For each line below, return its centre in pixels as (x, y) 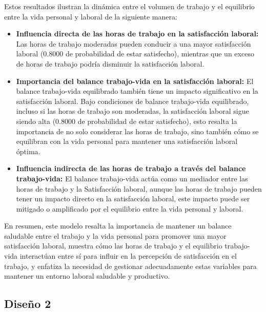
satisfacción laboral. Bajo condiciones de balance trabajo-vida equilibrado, (132, 101)
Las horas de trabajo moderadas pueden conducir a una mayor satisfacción (134, 43)
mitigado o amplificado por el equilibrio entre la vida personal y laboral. (130, 208)
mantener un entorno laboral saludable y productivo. (87, 276)
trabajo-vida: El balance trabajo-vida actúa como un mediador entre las (132, 178)
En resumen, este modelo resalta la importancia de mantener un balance (118, 226)
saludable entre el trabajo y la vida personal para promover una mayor (115, 235)
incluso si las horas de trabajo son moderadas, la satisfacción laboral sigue (132, 111)
